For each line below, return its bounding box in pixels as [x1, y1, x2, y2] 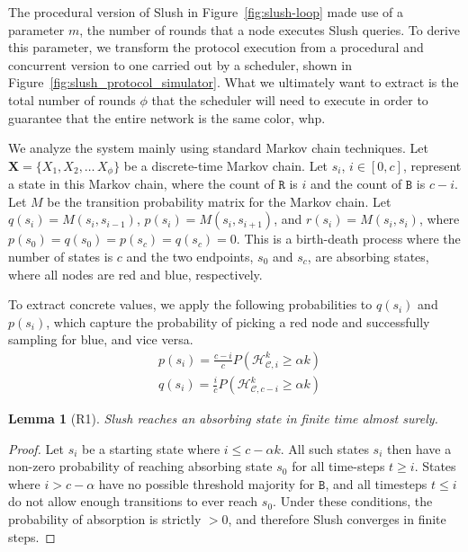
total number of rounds [8, 90, 136, 109]
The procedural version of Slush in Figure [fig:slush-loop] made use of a [8, 3, 404, 21]
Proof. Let [8, 439, 64, 458]
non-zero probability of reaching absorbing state [8, 457, 273, 476]
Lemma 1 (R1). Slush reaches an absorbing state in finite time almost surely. [8, 409, 438, 428]
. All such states [280, 439, 369, 458]
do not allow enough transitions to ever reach [8, 492, 258, 511]
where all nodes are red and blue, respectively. [8, 264, 263, 283]
